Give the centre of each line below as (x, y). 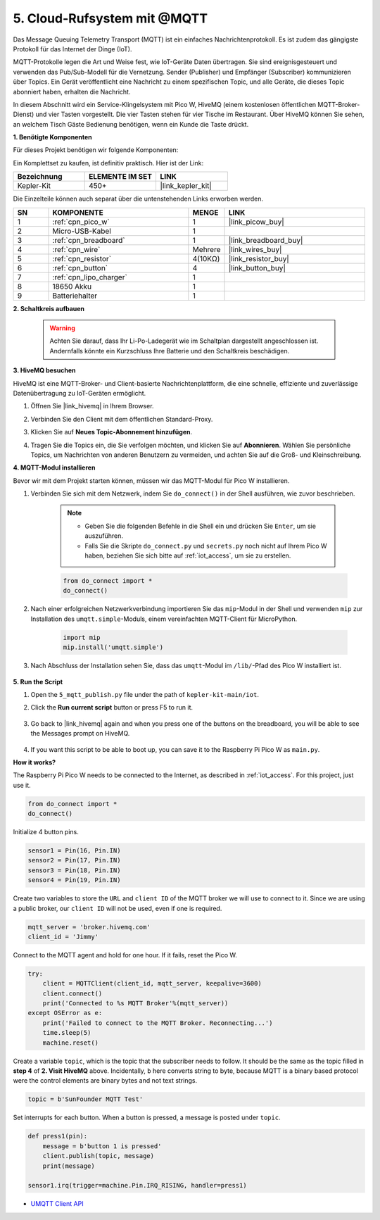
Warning (62, 328)
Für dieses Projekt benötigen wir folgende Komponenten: (96, 150)
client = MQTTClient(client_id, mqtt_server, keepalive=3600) (152, 983)
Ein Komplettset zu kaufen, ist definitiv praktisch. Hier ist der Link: (108, 163)
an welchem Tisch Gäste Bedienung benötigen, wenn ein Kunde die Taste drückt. (131, 124)
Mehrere (207, 249)
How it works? (34, 762)
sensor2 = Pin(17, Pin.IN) (74, 860)
